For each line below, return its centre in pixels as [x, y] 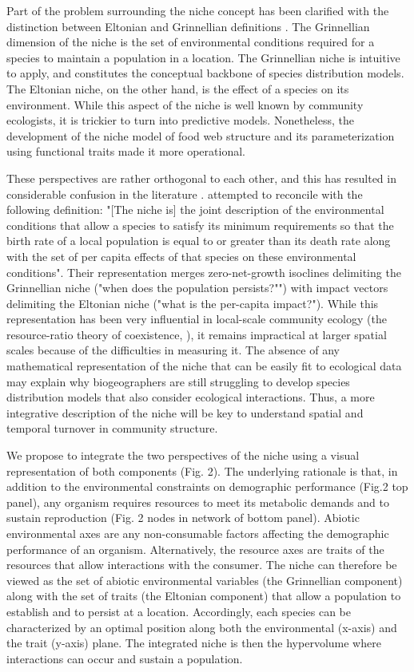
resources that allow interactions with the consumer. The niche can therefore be [202, 565]
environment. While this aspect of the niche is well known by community [185, 104]
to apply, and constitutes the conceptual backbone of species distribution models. [205, 73]
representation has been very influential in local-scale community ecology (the [197, 319]
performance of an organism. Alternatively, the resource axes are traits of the [195, 549]
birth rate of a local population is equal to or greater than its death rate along [199, 241]
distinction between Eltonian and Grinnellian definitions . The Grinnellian [188, 26]
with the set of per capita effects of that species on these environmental [181, 256]
